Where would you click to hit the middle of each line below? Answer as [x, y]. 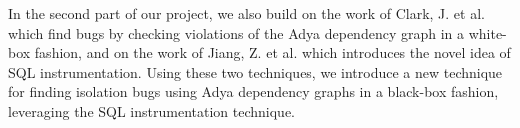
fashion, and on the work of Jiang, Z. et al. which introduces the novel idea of [272, 52]
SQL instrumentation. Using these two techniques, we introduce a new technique [255, 71]
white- [487, 32]
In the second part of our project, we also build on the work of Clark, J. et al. [246, 13]
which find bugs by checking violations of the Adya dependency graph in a [236, 32]
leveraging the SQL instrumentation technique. [151, 110]
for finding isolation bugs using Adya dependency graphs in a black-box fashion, [253, 91]
